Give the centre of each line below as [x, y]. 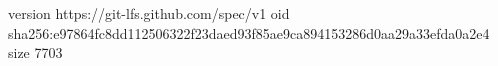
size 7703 [35, 52]
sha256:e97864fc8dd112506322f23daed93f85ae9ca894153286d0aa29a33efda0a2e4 [249, 32]
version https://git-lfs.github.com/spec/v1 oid [149, 13]
